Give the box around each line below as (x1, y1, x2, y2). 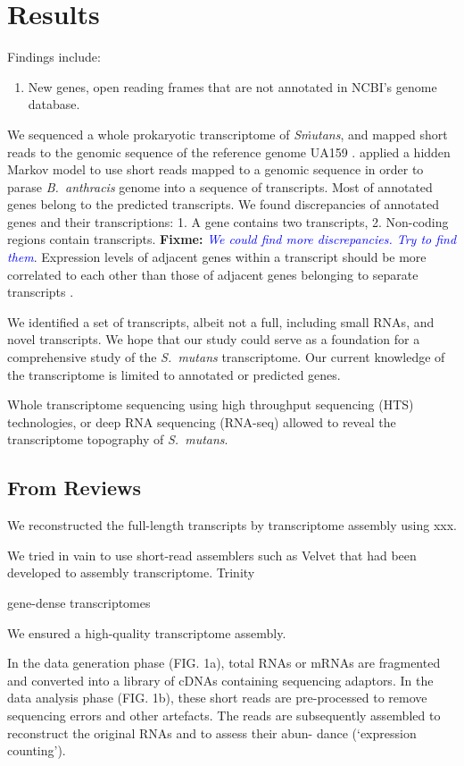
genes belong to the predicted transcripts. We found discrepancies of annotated (7, 195, 439, 214)
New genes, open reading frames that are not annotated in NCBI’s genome (28, 77, 437, 96)
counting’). (7, 741, 66, 760)
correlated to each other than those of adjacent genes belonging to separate (7, 265, 418, 283)
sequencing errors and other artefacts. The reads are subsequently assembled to (7, 705, 441, 724)
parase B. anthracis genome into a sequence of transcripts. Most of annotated (7, 177, 433, 196)
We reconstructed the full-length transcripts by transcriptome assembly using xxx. (7, 516, 458, 535)
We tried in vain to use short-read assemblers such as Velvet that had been (7, 545, 417, 564)
